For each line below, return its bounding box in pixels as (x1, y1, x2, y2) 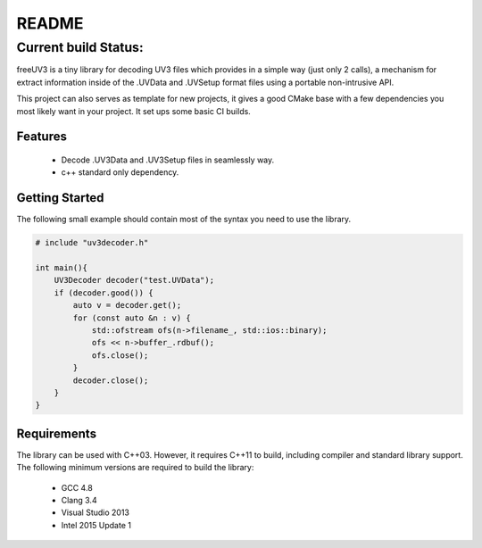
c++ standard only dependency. (61, 167, 179, 178)
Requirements (16, 426, 97, 441)
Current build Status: (16, 39, 144, 55)
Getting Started (16, 190, 104, 205)
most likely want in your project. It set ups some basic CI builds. (16, 105, 252, 116)
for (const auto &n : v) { (72, 312, 191, 323)
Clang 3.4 (61, 495, 97, 505)
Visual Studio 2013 (61, 507, 129, 518)
